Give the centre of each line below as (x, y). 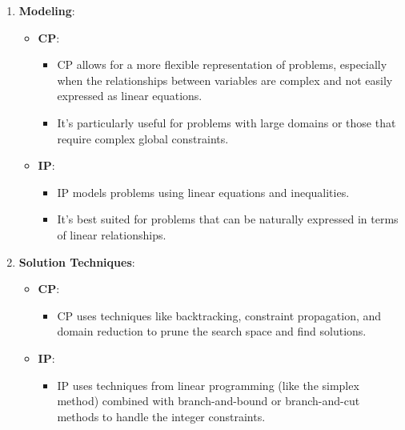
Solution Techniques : (77, 261)
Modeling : (47, 10)
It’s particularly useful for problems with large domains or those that (227, 122)
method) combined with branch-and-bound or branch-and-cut (209, 401)
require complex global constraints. (143, 138)
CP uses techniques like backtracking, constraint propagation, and (219, 315)
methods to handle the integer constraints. (161, 416)
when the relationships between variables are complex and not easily (225, 80)
